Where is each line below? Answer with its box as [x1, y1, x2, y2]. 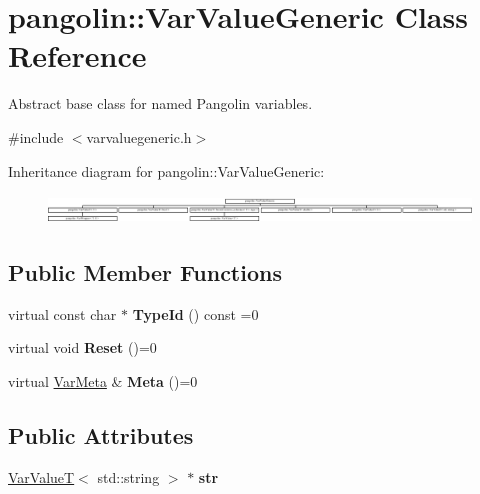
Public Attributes [8, 419, 194, 450]
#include [8, 126, 64, 147]
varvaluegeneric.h [86, 126, 192, 147]
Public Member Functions [8, 256, 282, 287]
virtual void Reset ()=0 [8, 337, 157, 358]
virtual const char [8, 303, 117, 324]
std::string [97, 466, 160, 487]
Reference [8, 35, 147, 76]
